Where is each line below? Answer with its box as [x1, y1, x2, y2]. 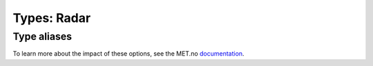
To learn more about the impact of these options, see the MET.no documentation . [12, 49, 245, 58]
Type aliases [12, 30, 73, 43]
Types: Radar [12, 10, 91, 25]
